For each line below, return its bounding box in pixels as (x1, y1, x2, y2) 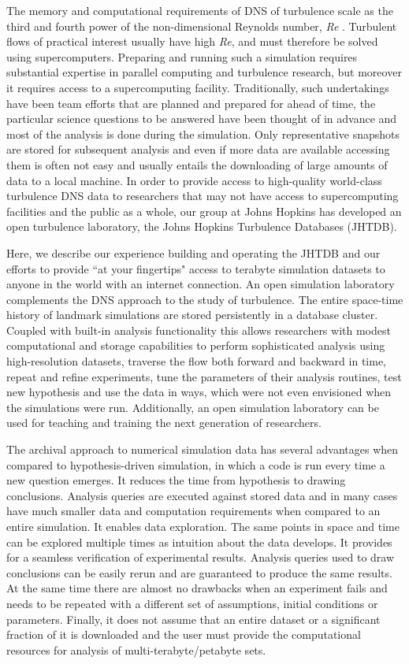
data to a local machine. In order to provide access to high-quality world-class (6, 172, 382, 188)
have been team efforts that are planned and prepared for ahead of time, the (6, 95, 376, 111)
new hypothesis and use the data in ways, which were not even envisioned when (6, 384, 392, 400)
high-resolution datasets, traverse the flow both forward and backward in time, (6, 353, 387, 369)
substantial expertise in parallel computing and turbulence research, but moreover (6, 64, 402, 80)
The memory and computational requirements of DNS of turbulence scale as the (6, 2, 393, 18)
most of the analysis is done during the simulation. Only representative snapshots (6, 125, 400, 142)
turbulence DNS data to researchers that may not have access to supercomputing (6, 187, 399, 204)
